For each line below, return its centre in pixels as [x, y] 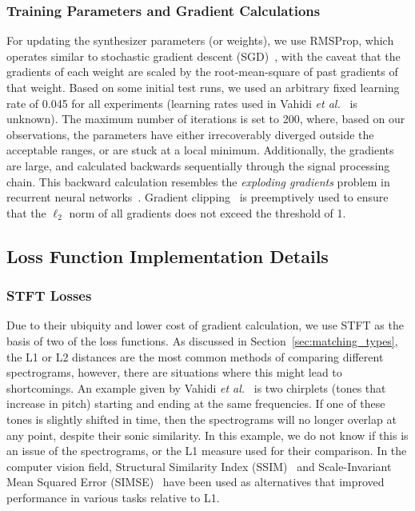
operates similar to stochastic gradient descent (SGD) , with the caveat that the [204, 56]
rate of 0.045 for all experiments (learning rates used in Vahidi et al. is [182, 103]
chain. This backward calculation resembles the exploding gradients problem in [198, 181]
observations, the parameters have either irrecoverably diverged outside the [190, 134]
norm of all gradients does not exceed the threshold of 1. [207, 212]
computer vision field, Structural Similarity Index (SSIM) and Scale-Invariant [199, 466]
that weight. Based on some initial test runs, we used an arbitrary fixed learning [203, 87]
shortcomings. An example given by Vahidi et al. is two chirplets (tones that [196, 387]
